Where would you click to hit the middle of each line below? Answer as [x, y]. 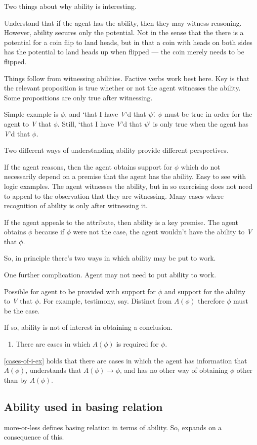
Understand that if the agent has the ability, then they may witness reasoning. [123, 22]
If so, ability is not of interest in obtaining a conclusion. [88, 327]
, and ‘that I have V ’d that [106, 114]
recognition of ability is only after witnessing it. [76, 205]
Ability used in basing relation [83, 406]
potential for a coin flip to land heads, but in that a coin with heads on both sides [128, 42]
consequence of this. [34, 437]
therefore [211, 301]
